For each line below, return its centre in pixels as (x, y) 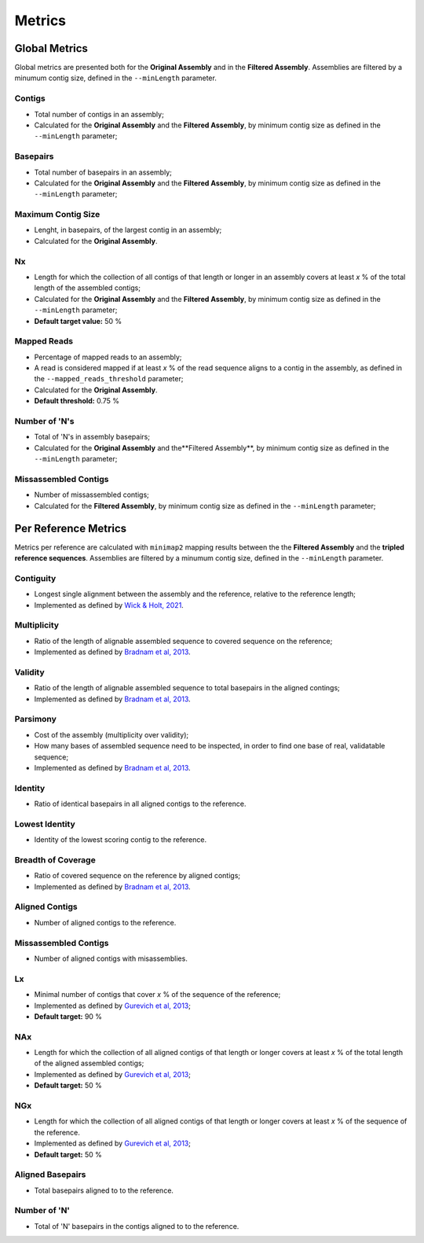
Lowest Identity (45, 824)
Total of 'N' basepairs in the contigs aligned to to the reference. (137, 1226)
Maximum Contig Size (57, 215)
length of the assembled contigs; (88, 288)
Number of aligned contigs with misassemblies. (111, 958)
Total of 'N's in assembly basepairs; (92, 437)
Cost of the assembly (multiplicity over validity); (111, 734)
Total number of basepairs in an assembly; (103, 172)
